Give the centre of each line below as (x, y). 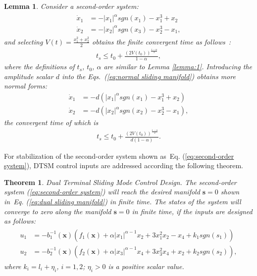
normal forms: (26, 86)
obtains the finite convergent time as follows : (162, 41)
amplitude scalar (29, 76)
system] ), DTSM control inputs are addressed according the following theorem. (124, 165)
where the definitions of (39, 67)
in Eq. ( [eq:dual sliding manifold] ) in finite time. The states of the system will (123, 201)
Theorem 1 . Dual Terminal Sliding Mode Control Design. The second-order (120, 182)
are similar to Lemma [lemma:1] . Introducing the (178, 67)
